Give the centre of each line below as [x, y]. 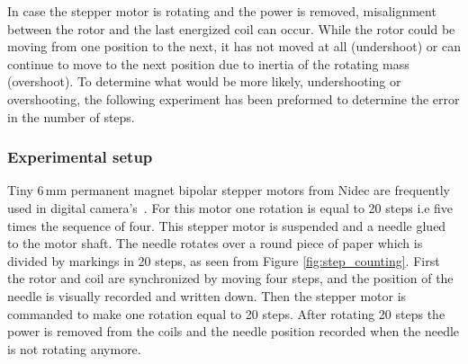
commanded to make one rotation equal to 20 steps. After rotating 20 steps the [226, 313]
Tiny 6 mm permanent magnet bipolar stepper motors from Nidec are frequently [229, 190]
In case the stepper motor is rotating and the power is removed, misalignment [222, 11]
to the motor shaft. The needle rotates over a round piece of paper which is [215, 243]
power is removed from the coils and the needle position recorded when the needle [234, 331]
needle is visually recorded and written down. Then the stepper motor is [207, 295]
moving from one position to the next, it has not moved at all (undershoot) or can [234, 46]
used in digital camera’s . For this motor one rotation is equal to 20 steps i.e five [230, 207]
